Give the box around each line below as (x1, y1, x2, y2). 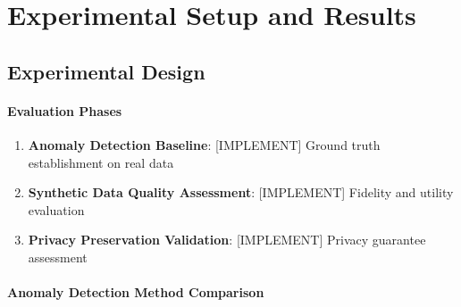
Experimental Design (7, 57, 205, 85)
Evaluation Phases (7, 101, 122, 120)
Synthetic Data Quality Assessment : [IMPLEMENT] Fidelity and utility (28, 183, 454, 202)
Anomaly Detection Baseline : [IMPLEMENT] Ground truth (28, 135, 381, 153)
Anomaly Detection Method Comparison (7, 283, 264, 302)
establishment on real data (28, 153, 174, 171)
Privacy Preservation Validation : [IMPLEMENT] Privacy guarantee (28, 230, 426, 249)
